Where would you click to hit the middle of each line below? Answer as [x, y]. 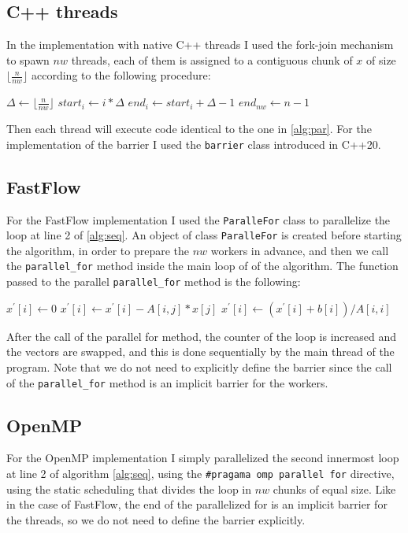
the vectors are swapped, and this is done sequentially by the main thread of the [200, 352]
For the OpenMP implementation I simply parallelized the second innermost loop [203, 458]
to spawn [28, 59]
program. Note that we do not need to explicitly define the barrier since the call [199, 366]
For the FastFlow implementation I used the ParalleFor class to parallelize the [198, 219]
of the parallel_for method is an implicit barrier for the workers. [167, 382]
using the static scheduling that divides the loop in [129, 489]
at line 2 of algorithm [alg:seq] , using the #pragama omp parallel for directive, [200, 473]
